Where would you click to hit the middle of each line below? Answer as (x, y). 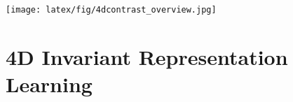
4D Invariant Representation (147, 56)
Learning (49, 84)
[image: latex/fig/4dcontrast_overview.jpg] (111, 10)
